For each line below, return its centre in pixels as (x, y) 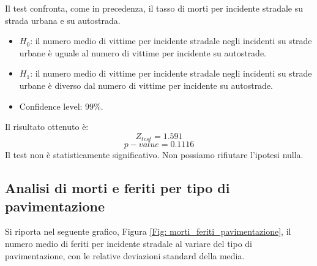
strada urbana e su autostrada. (63, 20)
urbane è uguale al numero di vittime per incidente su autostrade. (143, 52)
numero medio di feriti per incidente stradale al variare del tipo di (129, 243)
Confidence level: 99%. (61, 106)
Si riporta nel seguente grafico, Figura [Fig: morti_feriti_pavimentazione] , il (148, 231)
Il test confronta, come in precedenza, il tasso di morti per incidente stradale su (154, 8)
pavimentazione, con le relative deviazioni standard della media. (125, 255)
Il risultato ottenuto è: (47, 127)
